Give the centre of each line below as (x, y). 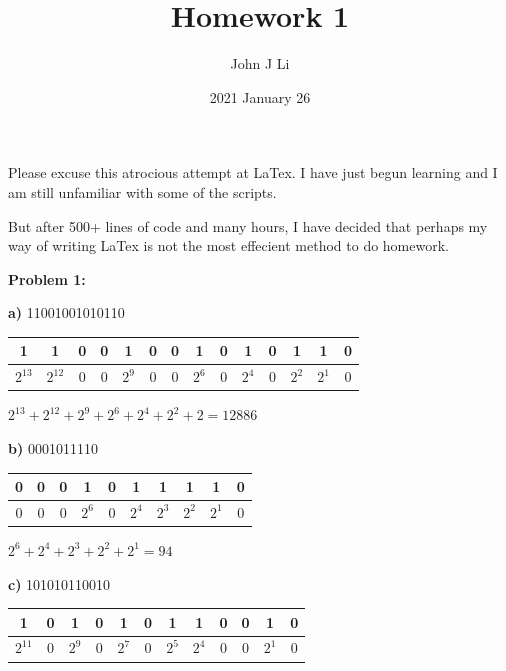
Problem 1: (47, 278)
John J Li (260, 63)
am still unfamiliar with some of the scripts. (142, 191)
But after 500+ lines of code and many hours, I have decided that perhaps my (248, 225)
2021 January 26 (260, 96)
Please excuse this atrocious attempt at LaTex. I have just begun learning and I (253, 172)
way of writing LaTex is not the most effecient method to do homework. (228, 245)
